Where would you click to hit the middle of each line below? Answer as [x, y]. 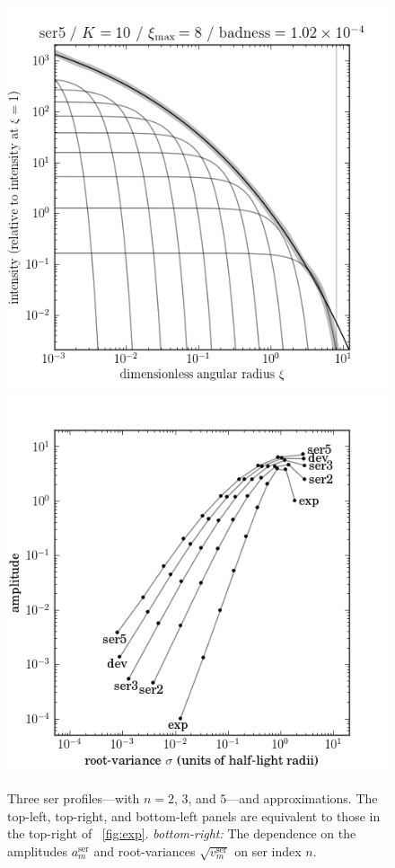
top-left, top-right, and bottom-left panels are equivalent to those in [194, 815]
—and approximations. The [302, 798]
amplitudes [37, 850]
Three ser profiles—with [74, 798]
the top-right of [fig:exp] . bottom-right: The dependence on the [182, 833]
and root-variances [145, 850]
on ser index [268, 850]
